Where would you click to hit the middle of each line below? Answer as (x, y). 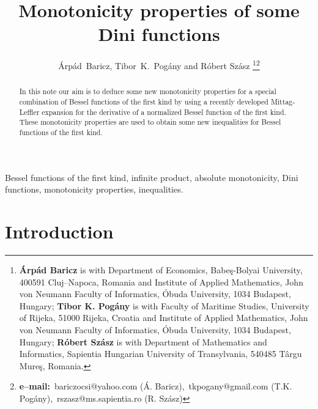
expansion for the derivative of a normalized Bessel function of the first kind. (164, 112)
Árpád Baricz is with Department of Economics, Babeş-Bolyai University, (161, 269)
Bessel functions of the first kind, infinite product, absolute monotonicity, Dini (152, 177)
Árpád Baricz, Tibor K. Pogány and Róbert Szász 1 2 (159, 64)
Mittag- (283, 102)
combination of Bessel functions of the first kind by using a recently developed (144, 102)
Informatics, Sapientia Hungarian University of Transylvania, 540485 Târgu (161, 354)
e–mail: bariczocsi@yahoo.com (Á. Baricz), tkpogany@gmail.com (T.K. (156, 386)
